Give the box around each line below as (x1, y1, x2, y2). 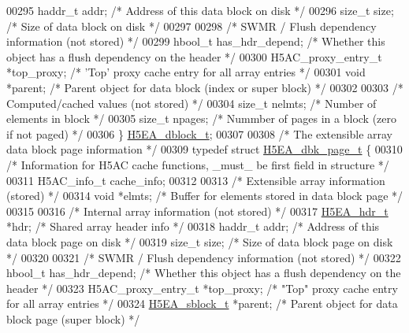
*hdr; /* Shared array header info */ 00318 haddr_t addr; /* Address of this (6, 218, 380, 235)
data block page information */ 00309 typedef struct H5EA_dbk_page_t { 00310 (6, 141, 403, 157)
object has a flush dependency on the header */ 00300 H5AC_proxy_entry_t (6, 48, 382, 65)
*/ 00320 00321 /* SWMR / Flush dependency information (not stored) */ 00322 (6, 249, 401, 265)
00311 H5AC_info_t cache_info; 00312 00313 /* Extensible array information (6, 172, 385, 188)
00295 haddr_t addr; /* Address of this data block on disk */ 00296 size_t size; (6, 2, 394, 18)
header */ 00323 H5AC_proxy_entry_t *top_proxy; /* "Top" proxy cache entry (6, 279, 398, 296)
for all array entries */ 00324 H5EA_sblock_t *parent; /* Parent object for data (6, 295, 398, 312)
